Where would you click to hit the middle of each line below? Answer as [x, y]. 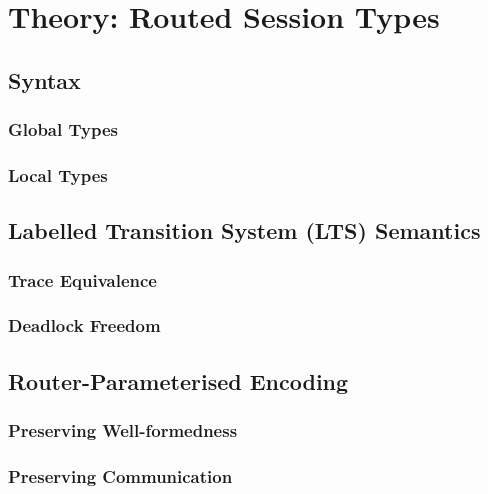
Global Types [63, 129]
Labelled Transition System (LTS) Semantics [244, 230]
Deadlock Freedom [84, 325]
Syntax [44, 79]
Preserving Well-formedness [123, 430]
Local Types [58, 174]
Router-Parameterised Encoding [178, 380]
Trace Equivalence [82, 279]
